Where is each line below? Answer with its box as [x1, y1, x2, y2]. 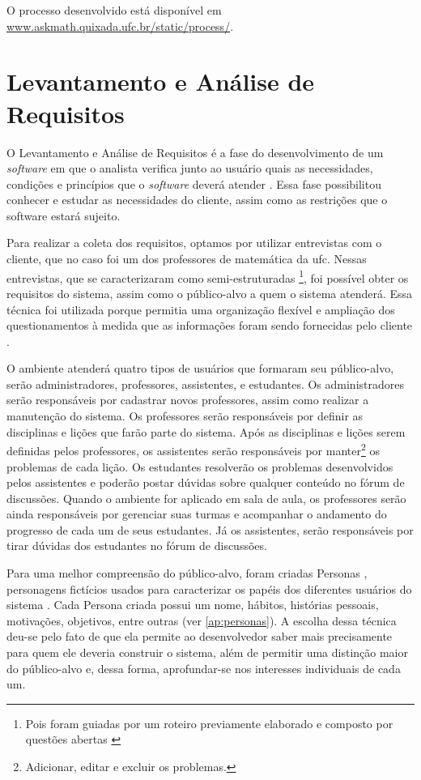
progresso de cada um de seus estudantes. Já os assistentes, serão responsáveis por [6, 521, 414, 538]
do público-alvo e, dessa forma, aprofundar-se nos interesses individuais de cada [6, 659, 401, 676]
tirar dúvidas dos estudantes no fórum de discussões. [6, 537, 267, 554]
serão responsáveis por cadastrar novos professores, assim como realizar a [6, 391, 369, 408]
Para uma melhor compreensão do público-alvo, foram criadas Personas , [6, 565, 368, 582]
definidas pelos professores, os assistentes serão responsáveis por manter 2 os [6, 440, 381, 458]
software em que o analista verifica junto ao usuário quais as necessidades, [6, 160, 373, 177]
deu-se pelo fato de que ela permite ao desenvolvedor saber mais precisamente [6, 628, 393, 645]
